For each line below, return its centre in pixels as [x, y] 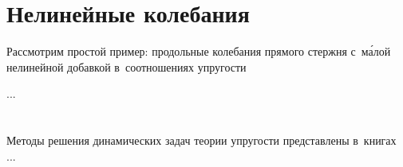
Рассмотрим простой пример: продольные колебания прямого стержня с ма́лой [199, 51]
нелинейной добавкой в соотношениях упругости [126, 66]
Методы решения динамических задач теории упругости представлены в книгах [201, 140]
